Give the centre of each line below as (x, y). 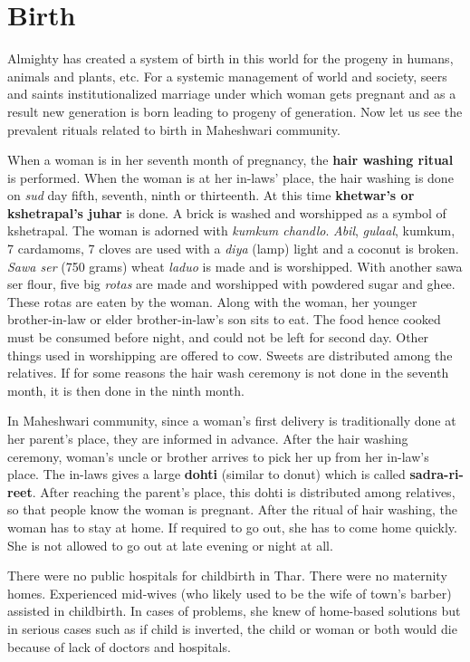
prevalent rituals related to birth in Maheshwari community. (174, 129)
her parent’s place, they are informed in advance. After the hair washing (208, 438)
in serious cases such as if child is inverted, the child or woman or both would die (232, 628)
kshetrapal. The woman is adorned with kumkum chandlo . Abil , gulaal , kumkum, (231, 230)
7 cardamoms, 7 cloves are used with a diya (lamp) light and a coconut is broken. (233, 249)
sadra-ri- (436, 474)
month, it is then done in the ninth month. (126, 390)
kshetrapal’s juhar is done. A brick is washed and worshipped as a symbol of (227, 212)
